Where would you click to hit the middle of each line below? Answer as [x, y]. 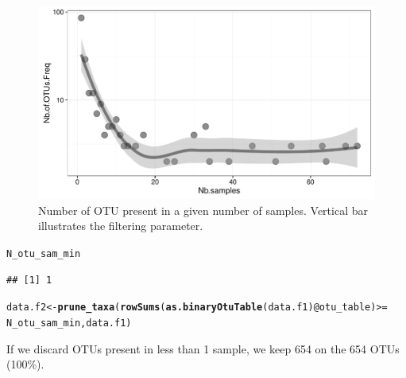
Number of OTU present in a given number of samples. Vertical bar [203, 210]
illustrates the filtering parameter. [121, 226]
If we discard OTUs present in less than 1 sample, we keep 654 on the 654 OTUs [203, 348]
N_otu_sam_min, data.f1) [69, 323]
